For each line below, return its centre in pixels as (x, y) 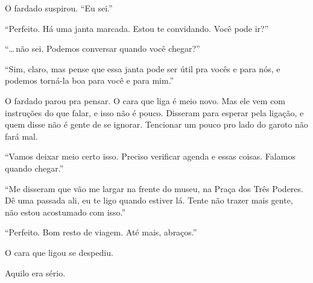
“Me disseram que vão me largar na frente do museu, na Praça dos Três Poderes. (154, 188)
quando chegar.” (34, 168)
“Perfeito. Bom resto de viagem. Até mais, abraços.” (101, 232)
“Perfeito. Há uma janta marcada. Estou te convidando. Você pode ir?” (137, 28)
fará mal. (21, 136)
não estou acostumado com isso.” (65, 212)
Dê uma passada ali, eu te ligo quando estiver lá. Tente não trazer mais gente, (149, 200)
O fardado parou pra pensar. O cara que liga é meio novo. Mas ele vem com (145, 100)
